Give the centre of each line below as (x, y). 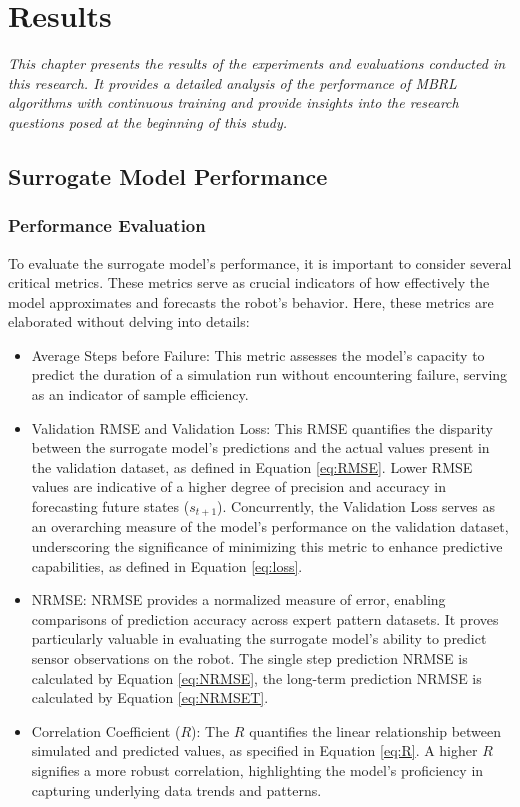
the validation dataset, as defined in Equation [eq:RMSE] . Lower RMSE (252, 466)
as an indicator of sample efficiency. (140, 394)
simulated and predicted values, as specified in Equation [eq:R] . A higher (254, 750)
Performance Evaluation (107, 225)
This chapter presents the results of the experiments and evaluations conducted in (257, 63)
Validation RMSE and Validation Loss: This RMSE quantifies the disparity (262, 427)
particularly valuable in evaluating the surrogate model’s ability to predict (259, 638)
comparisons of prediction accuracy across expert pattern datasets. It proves (265, 618)
